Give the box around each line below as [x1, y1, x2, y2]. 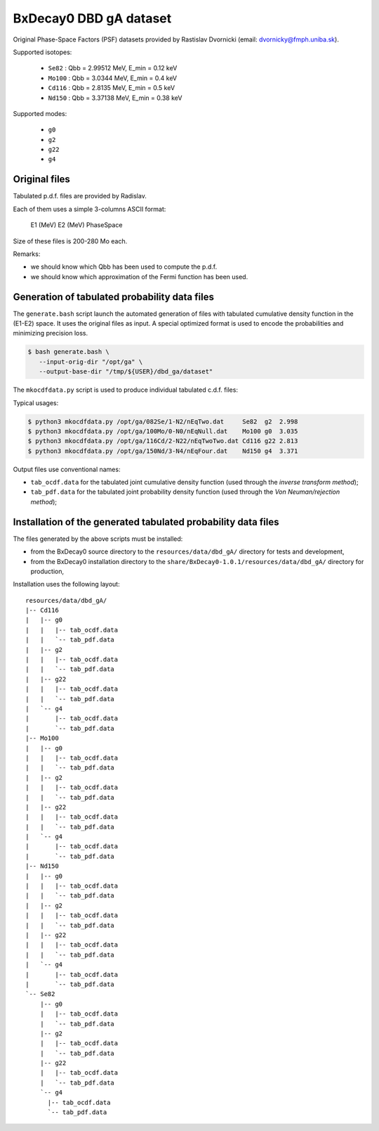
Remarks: [13, 250, 41, 258]
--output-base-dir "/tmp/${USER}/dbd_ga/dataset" [39, 368, 213, 376]
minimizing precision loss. [13, 329, 88, 338]
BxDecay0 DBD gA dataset [13, 11, 172, 26]
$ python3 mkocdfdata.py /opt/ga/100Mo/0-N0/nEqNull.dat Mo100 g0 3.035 [27, 427, 298, 435]
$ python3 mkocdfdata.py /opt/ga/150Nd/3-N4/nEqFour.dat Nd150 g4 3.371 [27, 447, 298, 455]
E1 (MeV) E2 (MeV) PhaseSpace [30, 221, 123, 229]
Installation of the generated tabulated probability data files [13, 516, 279, 528]
